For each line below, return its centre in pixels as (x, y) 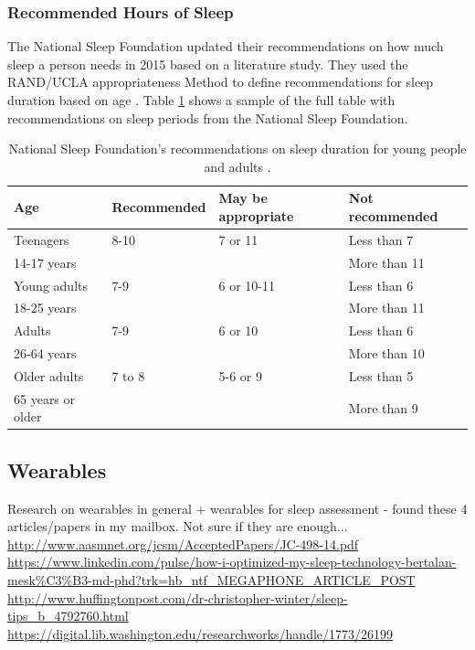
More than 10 (386, 353)
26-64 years (45, 353)
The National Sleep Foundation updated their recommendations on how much (226, 46)
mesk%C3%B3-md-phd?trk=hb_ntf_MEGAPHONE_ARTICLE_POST (211, 579)
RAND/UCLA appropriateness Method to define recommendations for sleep (221, 82)
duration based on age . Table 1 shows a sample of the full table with (201, 100)
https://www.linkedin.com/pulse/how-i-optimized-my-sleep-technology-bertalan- (232, 562)
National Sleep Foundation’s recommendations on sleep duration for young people (237, 149)
